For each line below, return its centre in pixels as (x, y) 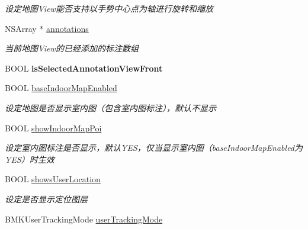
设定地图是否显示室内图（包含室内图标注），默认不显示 (110, 107)
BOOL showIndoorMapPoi (53, 128)
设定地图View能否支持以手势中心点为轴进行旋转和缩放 (109, 8)
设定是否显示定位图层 (46, 199)
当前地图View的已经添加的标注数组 (72, 48)
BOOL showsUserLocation (53, 179)
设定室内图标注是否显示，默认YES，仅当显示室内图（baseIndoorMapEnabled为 (154, 148)
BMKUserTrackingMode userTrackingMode (84, 219)
